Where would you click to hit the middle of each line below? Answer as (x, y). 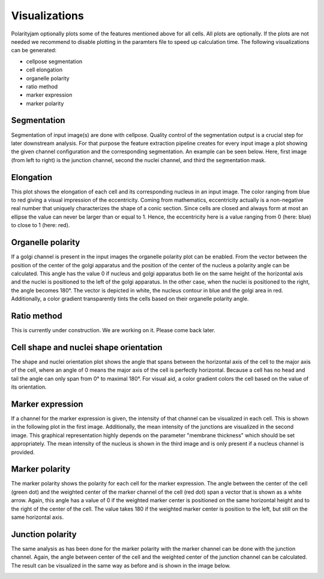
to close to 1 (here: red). (40, 225)
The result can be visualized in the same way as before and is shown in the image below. (121, 565)
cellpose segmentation (54, 61)
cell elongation (44, 70)
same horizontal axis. (37, 517)
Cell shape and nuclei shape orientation (87, 347)
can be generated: (34, 50)
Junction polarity (44, 534)
